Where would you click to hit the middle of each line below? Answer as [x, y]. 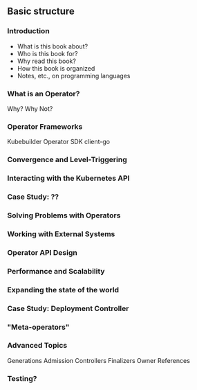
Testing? [22, 378]
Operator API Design [42, 252]
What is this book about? [53, 46]
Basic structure [41, 11]
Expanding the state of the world [63, 290]
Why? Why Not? [30, 108]
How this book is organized [56, 68]
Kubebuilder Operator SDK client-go [59, 142]
